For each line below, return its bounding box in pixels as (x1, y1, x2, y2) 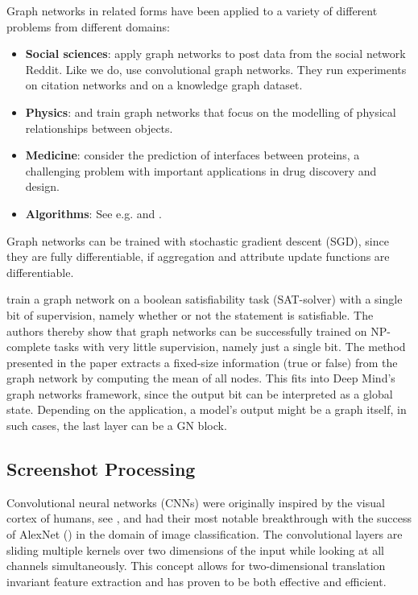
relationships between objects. (25, 119, 173, 136)
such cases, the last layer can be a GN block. (6, 417, 227, 434)
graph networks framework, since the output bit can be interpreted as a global (6, 385, 393, 402)
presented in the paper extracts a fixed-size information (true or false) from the (6, 353, 398, 370)
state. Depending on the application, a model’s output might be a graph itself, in (6, 401, 407, 418)
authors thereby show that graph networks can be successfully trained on (6, 322, 367, 339)
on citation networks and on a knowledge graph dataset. (25, 76, 303, 93)
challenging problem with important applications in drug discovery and (25, 162, 377, 179)
